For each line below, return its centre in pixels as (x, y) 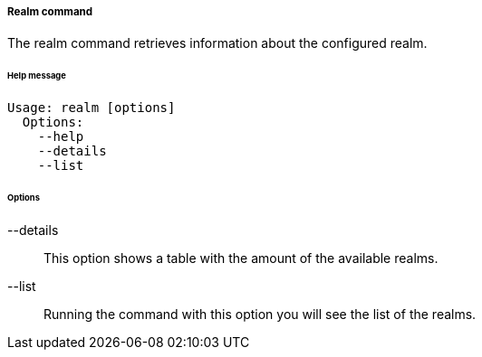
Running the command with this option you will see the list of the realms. (260, 314)
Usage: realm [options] (92, 108)
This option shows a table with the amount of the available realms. (241, 258)
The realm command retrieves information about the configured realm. (217, 43)
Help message (37, 76)
